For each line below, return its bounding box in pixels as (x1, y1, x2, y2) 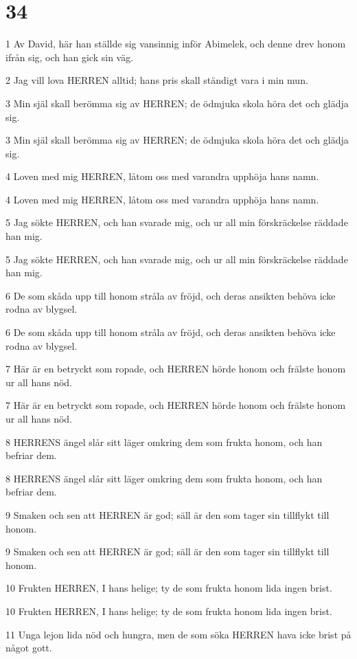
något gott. (5, 640, 52, 655)
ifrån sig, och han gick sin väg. (5, 49, 134, 64)
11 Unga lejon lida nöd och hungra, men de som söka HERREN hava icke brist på (5, 627, 352, 641)
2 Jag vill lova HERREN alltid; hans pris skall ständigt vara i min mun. (5, 73, 308, 87)
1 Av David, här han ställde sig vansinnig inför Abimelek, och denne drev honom (5, 36, 346, 51)
